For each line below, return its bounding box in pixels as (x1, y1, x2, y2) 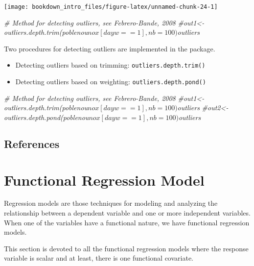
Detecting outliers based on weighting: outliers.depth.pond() (15, 76, 206, 87)
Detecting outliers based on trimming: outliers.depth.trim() (15, 60, 206, 70)
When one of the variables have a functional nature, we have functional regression (4, 217, 250, 227)
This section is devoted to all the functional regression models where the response (4, 243, 249, 253)
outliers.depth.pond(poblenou (4, 112, 89, 122)
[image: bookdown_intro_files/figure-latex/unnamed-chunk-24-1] (4, 3, 218, 10)
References (4, 136, 60, 151)
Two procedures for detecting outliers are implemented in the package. (4, 43, 215, 53)
